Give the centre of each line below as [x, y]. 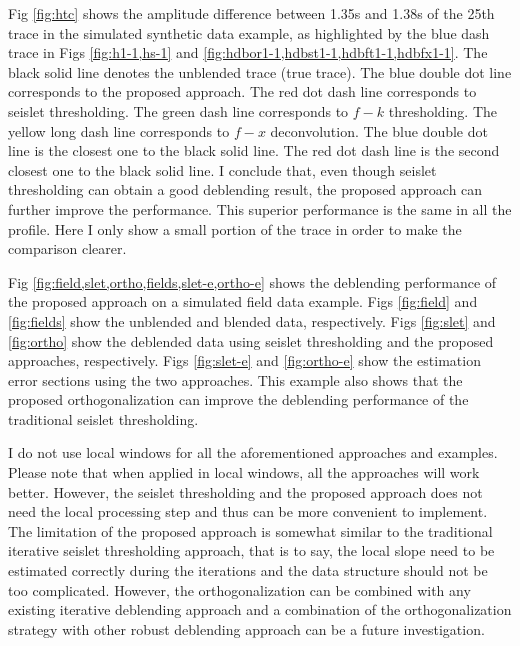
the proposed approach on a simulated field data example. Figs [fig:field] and [243, 301]
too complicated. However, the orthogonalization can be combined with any [239, 589]
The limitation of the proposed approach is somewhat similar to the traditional [250, 530]
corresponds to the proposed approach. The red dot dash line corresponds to [242, 91]
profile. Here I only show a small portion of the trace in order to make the [235, 228]
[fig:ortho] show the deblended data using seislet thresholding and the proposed [251, 340]
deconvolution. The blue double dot [379, 130]
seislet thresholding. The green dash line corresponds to [178, 110]
